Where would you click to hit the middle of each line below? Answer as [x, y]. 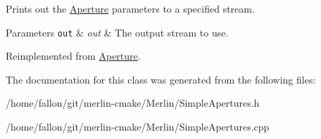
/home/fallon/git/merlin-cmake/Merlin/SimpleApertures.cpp [138, 127]
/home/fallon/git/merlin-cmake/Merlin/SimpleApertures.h [133, 103]
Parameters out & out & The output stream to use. [117, 32]
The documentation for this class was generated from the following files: [161, 79]
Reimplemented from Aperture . [73, 56]
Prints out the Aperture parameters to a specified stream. [130, 8]
